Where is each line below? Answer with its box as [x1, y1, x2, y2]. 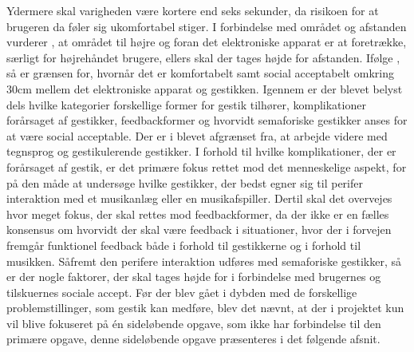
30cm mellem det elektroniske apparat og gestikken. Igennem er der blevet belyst [6, 80, 403, 97]
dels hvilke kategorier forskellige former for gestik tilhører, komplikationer [6, 96, 366, 113]
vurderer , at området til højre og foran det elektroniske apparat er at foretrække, [6, 34, 407, 50]
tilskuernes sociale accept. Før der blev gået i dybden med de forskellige [6, 283, 357, 300]
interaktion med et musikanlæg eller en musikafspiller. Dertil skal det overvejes [6, 190, 392, 207]
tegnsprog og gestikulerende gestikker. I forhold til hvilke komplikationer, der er [6, 143, 396, 160]
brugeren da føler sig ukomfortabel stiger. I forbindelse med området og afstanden [6, 18, 407, 34]
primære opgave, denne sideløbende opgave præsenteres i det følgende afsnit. [6, 330, 380, 347]
